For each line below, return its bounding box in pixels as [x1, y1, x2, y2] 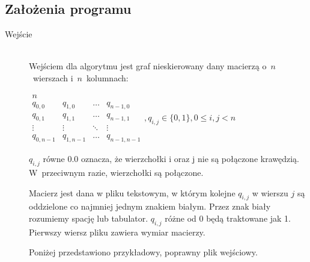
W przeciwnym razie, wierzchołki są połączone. [29, 166, 204, 178]
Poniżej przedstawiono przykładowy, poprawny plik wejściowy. [29, 246, 258, 258]
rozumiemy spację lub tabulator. [29, 211, 148, 224]
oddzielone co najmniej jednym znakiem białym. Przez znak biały [29, 200, 271, 213]
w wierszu [252, 186, 288, 199]
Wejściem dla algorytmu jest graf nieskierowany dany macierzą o [29, 60, 267, 72]
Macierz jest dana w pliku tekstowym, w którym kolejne [29, 186, 236, 199]
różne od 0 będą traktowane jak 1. [165, 211, 291, 224]
